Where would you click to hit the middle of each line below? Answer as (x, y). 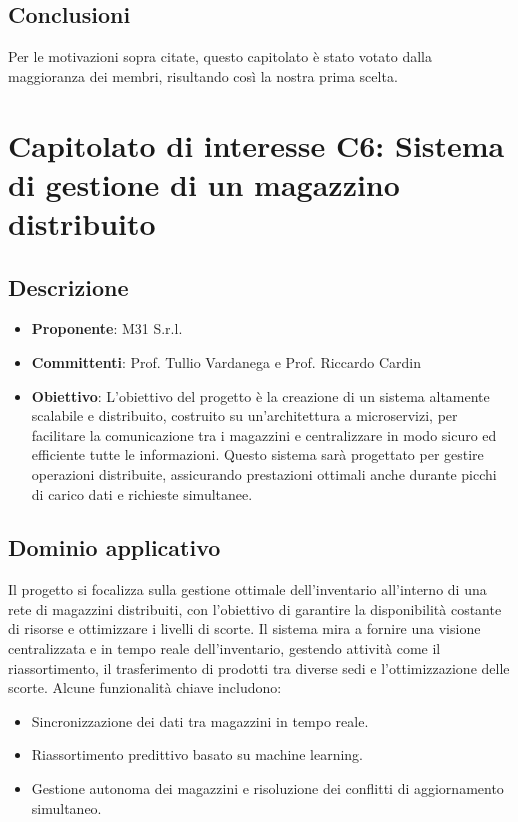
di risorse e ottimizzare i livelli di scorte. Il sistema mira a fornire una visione (244, 628)
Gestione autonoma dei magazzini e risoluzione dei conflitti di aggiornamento (267, 788)
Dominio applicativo (114, 547)
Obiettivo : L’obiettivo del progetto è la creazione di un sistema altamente (260, 395)
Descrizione (68, 286)
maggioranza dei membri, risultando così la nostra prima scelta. (203, 75)
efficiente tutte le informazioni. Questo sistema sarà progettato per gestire (257, 454)
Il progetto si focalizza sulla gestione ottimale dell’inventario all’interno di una (247, 589)
